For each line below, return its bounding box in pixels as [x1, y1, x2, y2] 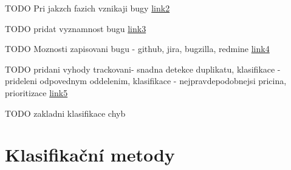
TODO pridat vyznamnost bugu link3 [5, 22, 146, 34]
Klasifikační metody [5, 142, 175, 167]
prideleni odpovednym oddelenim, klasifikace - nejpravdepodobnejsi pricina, [5, 74, 287, 87]
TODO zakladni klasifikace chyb [5, 106, 126, 119]
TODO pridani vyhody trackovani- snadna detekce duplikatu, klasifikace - [5, 62, 281, 75]
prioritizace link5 [5, 86, 68, 99]
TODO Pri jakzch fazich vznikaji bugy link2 [5, 2, 170, 14]
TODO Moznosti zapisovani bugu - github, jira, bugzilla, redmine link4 [5, 42, 270, 55]
